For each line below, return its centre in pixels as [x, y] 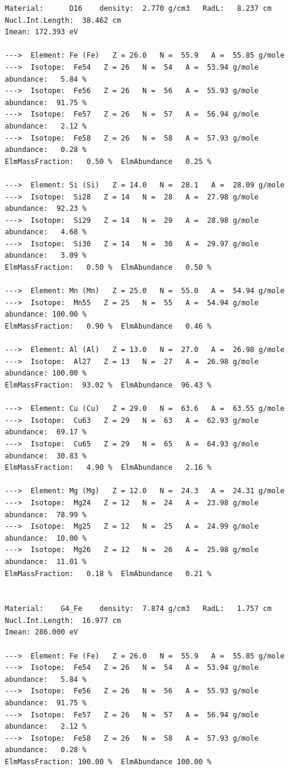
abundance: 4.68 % [46, 232]
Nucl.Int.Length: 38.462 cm [63, 20]
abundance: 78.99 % [46, 515]
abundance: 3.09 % [46, 256]
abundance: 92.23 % [46, 209]
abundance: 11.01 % [46, 561]
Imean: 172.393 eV [41, 32]
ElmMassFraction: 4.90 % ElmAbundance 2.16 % [108, 468]
